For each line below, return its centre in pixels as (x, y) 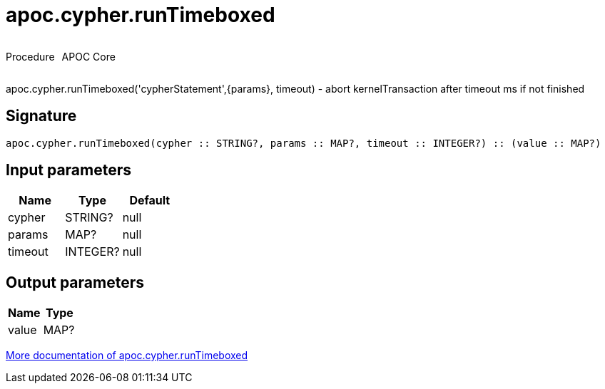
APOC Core (88, 56)
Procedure (30, 56)
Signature (41, 116)
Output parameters (75, 282)
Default (150, 201)
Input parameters (69, 170)
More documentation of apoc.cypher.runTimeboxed (127, 356)
